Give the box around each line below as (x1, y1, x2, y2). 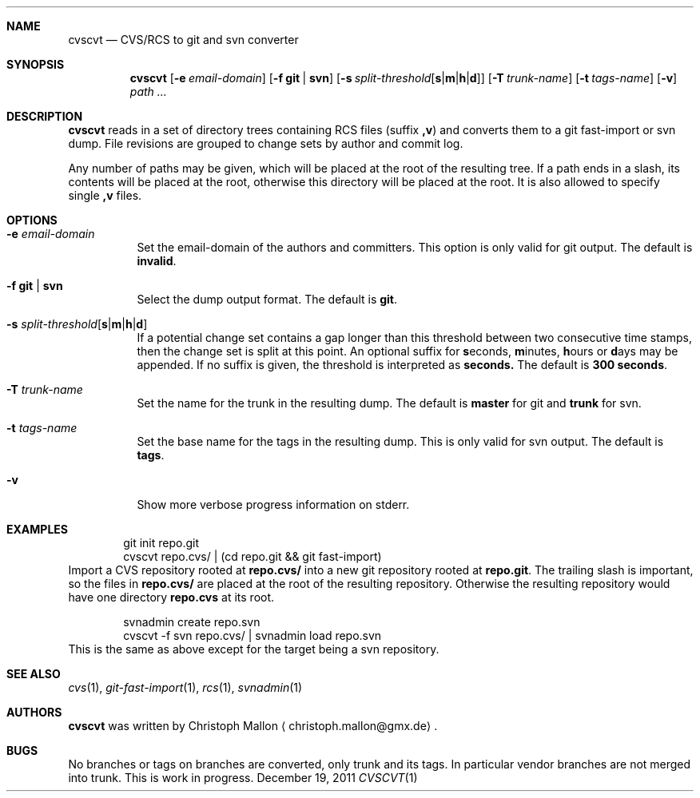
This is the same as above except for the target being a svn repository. (68, 642, 439, 656)
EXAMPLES (6, 522, 68, 536)
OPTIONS (6, 213, 58, 227)
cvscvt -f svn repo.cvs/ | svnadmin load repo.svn (123, 629, 382, 642)
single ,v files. (68, 189, 142, 202)
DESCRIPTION (6, 109, 83, 123)
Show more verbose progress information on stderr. (137, 498, 410, 511)
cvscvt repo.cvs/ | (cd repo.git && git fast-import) (123, 550, 382, 563)
